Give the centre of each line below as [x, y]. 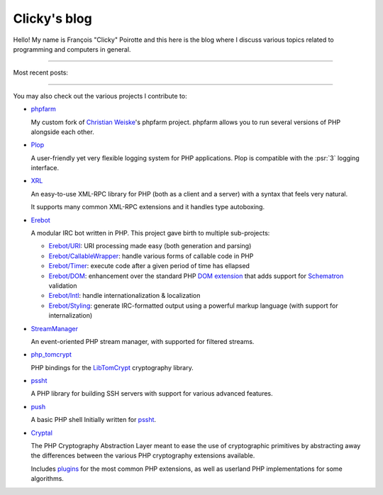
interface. [45, 168]
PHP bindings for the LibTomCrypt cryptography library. [112, 367]
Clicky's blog [52, 18]
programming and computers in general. [72, 49]
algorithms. [47, 479]
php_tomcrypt [51, 355]
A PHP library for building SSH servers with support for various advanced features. [152, 394]
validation [63, 285]
